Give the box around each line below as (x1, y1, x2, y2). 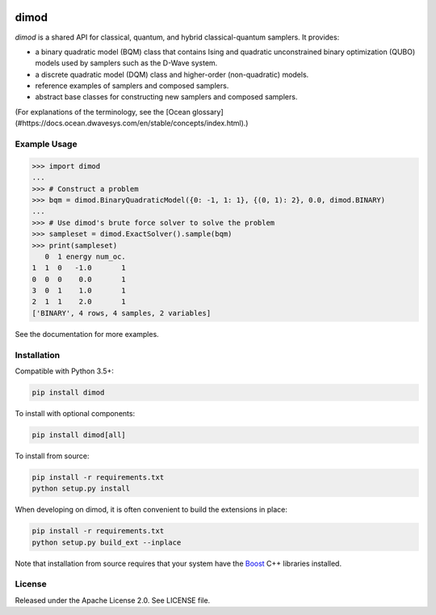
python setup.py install (31, 484, 131, 493)
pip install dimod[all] (31, 430, 127, 440)
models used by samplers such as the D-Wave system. (35, 58, 218, 68)
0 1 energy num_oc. (44, 251, 127, 261)
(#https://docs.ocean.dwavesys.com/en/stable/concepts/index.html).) (15, 118, 249, 128)
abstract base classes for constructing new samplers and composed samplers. (35, 92, 298, 102)
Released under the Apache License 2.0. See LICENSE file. (15, 595, 211, 605)
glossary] (192, 107, 224, 116)
